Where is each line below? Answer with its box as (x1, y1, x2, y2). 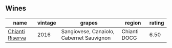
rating (149, 19, 164, 26)
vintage (37, 19, 56, 26)
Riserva (8, 34, 27, 41)
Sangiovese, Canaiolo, (61, 28, 115, 35)
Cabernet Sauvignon (61, 34, 111, 41)
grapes (80, 19, 98, 26)
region (124, 19, 141, 26)
